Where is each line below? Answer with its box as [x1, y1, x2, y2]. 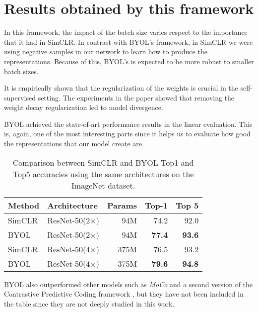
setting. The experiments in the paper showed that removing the [38, 92, 235, 103]
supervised [4, 92, 36, 103]
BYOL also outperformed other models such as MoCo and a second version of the [4, 279, 253, 289]
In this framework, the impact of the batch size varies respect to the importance [4, 27, 248, 37]
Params [107, 199, 137, 211]
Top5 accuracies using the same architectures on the [12, 168, 194, 180]
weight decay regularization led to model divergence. [4, 102, 163, 112]
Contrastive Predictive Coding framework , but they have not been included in [4, 289, 244, 299]
